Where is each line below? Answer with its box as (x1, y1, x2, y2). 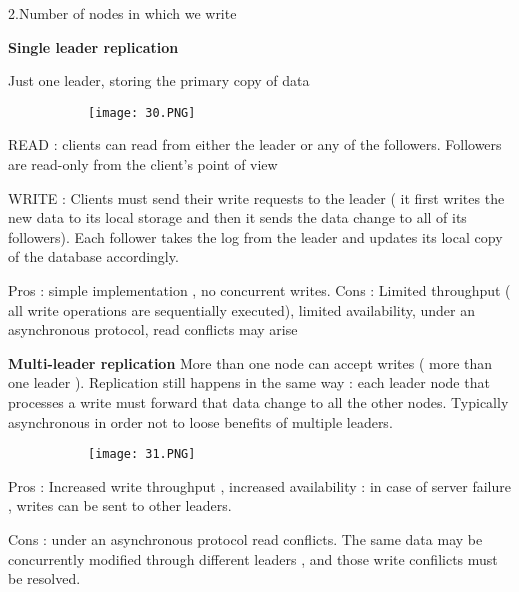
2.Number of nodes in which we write (8, 3, 237, 23)
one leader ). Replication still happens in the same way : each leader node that (8, 372, 490, 393)
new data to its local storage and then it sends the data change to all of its (8, 207, 467, 228)
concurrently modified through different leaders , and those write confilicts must (8, 548, 498, 569)
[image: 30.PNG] (88, 105, 196, 120)
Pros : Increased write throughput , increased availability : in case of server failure (8, 475, 511, 496)
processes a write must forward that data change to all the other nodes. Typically (8, 391, 509, 412)
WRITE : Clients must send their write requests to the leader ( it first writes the (8, 187, 505, 208)
